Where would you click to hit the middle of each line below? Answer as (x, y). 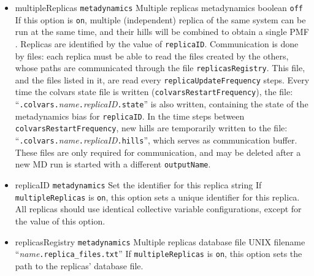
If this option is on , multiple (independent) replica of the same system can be (160, 19)
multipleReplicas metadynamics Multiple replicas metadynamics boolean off (159, 7)
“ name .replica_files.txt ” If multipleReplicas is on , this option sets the (159, 254)
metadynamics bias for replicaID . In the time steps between (130, 116)
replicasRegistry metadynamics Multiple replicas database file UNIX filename (160, 241)
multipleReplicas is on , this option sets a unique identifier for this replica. (157, 197)
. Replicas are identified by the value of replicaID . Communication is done (157, 43)
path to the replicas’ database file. (79, 265)
